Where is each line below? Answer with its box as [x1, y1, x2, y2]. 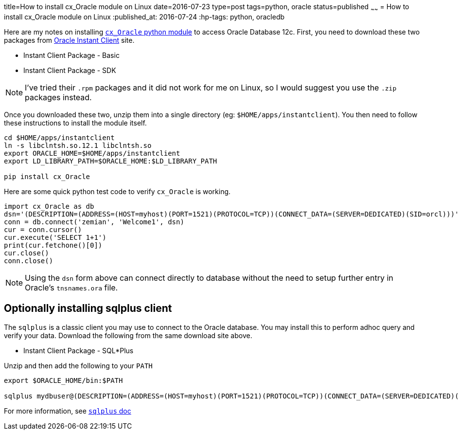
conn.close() [4, 256, 53, 265]
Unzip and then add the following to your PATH [4, 361, 153, 370]
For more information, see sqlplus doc [4, 406, 131, 415]
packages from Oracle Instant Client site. [4, 36, 135, 44]
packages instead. [25, 92, 92, 102]
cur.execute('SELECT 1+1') [4, 233, 106, 241]
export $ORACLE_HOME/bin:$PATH [4, 376, 123, 384]
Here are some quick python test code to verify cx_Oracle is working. [4, 187, 231, 196]
